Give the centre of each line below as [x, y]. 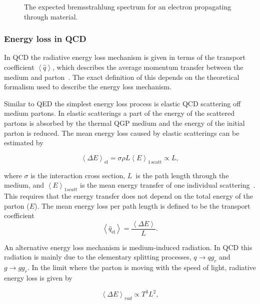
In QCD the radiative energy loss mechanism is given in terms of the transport [125, 57]
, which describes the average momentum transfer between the [148, 67]
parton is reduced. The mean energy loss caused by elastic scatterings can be [122, 133]
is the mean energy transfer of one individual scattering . [168, 185]
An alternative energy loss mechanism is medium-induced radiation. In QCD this [128, 247]
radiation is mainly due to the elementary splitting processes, [98, 257]
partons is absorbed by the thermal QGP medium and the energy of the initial [124, 123]
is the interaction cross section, [78, 175]
